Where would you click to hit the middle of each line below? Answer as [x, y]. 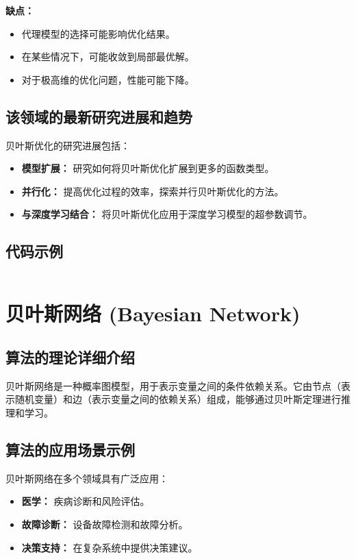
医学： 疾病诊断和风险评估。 [86, 501]
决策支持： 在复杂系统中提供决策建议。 [110, 547]
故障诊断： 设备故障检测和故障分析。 [105, 524]
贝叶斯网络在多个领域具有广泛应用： [87, 478]
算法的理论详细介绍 [70, 357]
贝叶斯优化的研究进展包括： [68, 145]
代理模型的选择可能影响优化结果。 [98, 33]
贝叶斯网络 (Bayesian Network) [153, 313]
